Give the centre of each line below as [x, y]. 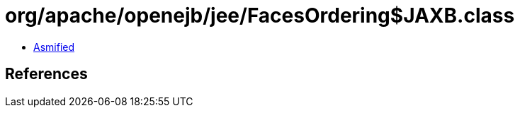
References [46, 74]
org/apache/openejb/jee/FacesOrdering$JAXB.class [260, 16]
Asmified [54, 47]
